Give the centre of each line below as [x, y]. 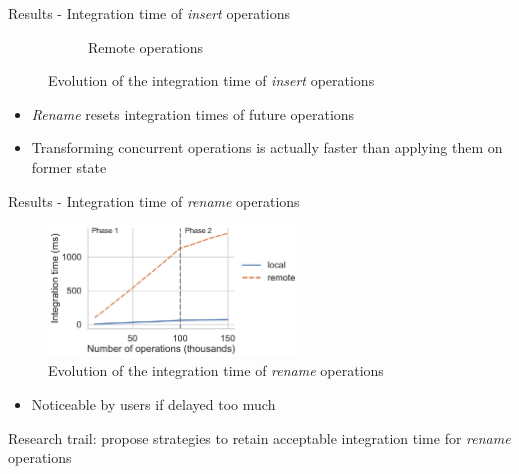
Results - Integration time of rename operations [154, 200]
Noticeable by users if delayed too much [153, 404]
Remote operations [146, 46]
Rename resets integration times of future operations [193, 113]
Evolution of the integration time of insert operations [211, 80]
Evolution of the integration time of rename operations [216, 370]
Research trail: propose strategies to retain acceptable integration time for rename [259, 437]
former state [69, 166]
